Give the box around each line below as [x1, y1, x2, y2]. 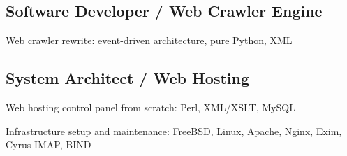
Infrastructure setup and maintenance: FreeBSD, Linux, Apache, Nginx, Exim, [6, 123, 342, 138]
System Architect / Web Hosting [6, 67, 249, 89]
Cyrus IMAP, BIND [6, 137, 91, 152]
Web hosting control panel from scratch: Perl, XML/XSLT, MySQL [6, 100, 295, 114]
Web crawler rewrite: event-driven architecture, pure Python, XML [6, 33, 293, 48]
